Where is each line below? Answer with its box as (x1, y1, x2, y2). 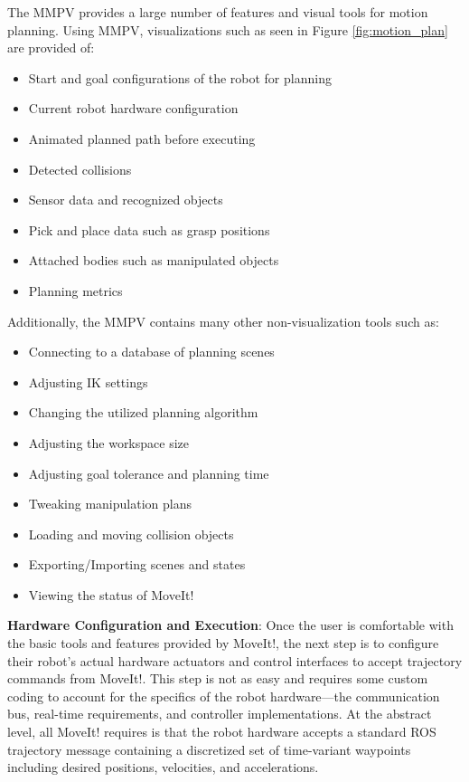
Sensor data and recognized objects (28, 190, 223, 209)
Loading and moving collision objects (28, 524, 234, 543)
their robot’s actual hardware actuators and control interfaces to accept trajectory (7, 651, 463, 670)
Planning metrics (28, 281, 123, 300)
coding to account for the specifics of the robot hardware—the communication (7, 686, 440, 705)
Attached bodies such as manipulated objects (28, 251, 279, 270)
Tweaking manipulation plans (28, 494, 192, 513)
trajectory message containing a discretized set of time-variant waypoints (7, 739, 411, 758)
